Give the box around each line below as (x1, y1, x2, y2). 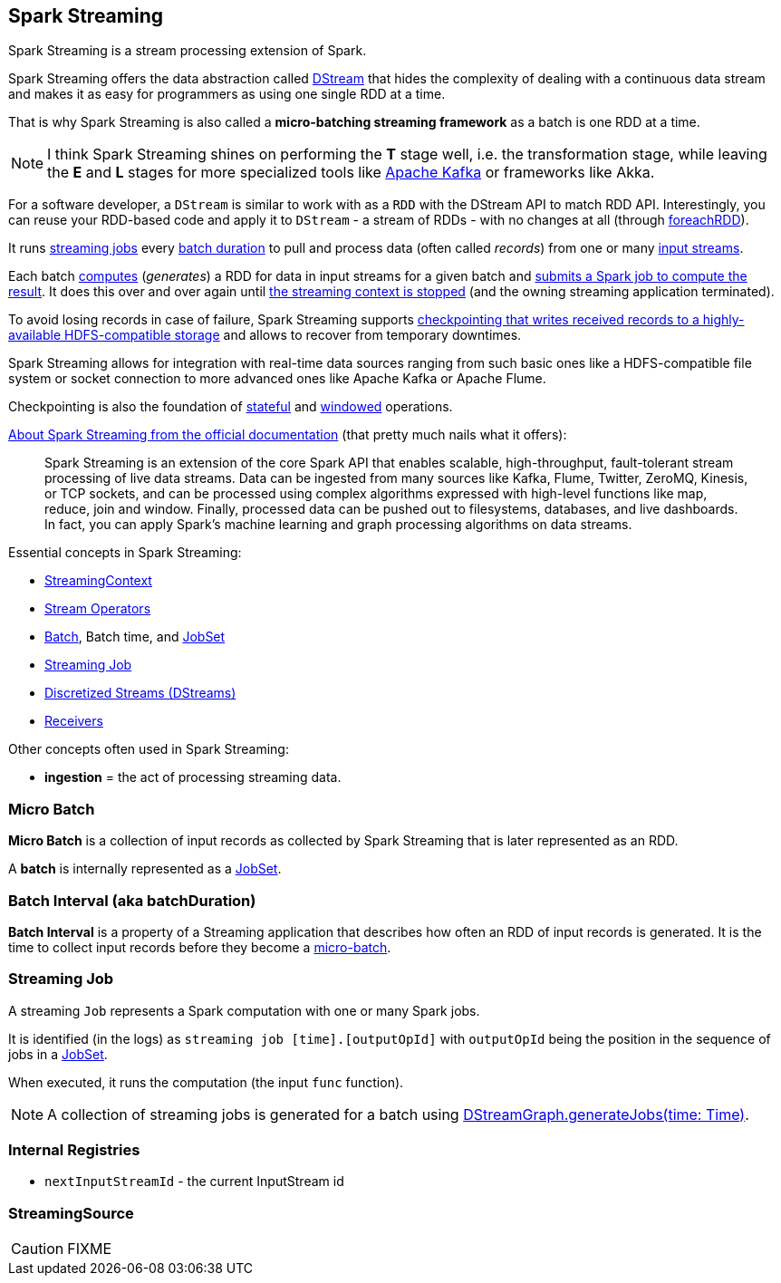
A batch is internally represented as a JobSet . (8, 861, 282, 877)
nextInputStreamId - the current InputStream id (44, 1173, 344, 1190)
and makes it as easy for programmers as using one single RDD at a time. (8, 86, 446, 102)
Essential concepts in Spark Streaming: (8, 545, 242, 561)
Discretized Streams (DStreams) (44, 685, 236, 701)
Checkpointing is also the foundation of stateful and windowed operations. (8, 399, 453, 415)
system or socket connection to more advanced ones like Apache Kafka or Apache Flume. (8, 371, 546, 387)
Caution (11, 1240, 64, 1259)
